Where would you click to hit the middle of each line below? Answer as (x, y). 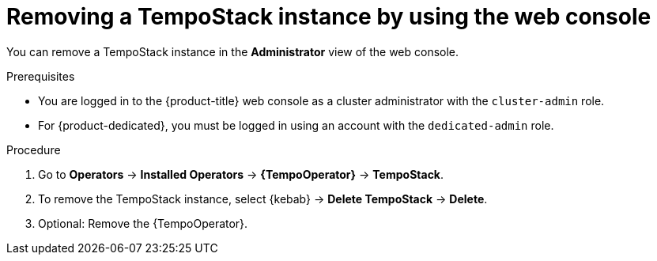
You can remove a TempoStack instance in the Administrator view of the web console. (233, 51)
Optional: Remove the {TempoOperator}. (143, 223)
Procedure (34, 149)
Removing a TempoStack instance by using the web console (329, 17)
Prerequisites (41, 76)
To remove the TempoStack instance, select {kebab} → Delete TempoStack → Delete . (263, 199)
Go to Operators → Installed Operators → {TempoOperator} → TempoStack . (241, 174)
